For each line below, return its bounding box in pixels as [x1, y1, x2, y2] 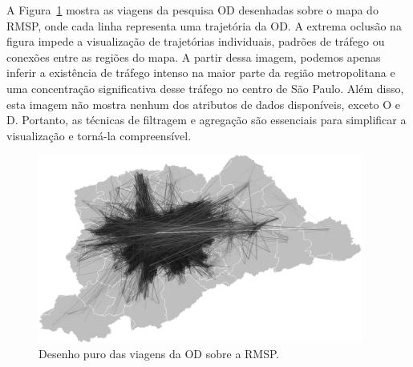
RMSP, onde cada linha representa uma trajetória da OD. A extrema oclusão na [6, 17, 402, 34]
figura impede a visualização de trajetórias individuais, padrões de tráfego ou [6, 33, 385, 50]
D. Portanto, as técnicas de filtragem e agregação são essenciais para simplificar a [6, 111, 407, 128]
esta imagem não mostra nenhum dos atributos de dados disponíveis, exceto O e [6, 95, 400, 112]
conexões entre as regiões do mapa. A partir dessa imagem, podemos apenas [6, 48, 381, 65]
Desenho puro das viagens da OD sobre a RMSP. [38, 345, 280, 361]
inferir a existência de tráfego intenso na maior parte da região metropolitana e [6, 64, 395, 81]
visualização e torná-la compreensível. [6, 127, 192, 143]
